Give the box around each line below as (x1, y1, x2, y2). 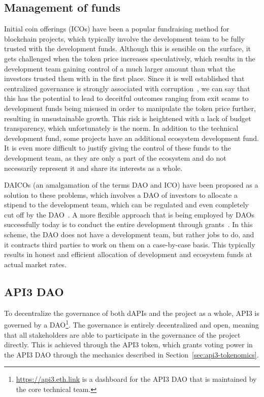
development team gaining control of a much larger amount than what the (4, 63, 236, 74)
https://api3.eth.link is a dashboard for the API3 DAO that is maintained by (16, 374, 257, 384)
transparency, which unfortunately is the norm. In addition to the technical (4, 123, 239, 133)
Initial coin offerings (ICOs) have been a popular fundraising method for (4, 23, 229, 34)
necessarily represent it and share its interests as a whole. (4, 162, 183, 173)
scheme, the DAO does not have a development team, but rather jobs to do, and (4, 229, 254, 240)
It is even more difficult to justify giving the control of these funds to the (4, 142, 231, 153)
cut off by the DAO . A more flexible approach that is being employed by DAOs (4, 209, 254, 220)
